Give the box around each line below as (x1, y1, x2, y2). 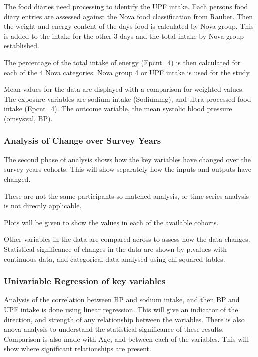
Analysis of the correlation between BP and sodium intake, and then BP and (4, 294, 240, 305)
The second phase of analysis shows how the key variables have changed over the (4, 154, 251, 164)
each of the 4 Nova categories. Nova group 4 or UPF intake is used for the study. (4, 67, 251, 77)
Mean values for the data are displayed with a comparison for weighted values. (4, 84, 244, 94)
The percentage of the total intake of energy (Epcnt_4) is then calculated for (4, 57, 241, 67)
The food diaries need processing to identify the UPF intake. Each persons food (4, 1, 248, 11)
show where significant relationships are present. (4, 343, 151, 354)
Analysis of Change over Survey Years (4, 134, 161, 147)
